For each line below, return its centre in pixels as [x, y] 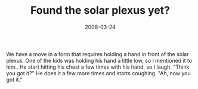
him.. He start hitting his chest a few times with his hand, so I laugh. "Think [98, 67]
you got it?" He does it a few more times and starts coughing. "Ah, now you [98, 73]
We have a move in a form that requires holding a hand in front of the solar [98, 54]
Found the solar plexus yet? [100, 10]
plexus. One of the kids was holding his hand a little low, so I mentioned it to [99, 60]
